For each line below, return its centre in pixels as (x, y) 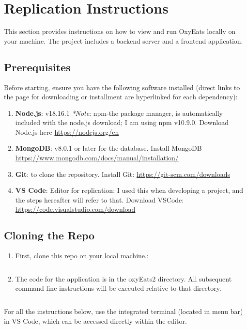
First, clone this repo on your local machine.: (82, 256)
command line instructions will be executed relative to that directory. (118, 288)
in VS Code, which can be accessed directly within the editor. (95, 321)
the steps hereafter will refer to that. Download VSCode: (100, 199)
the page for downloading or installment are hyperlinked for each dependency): (121, 97)
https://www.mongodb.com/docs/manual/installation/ (97, 158)
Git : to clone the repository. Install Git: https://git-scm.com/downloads (123, 174)
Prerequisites (37, 67)
